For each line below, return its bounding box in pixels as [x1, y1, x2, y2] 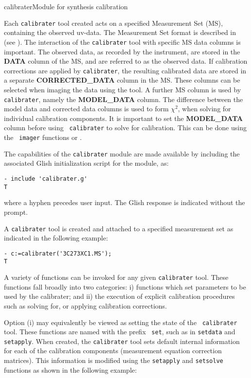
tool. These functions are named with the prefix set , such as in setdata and [4, 326, 235, 337]
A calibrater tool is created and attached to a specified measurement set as [4, 223, 234, 233]
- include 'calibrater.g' [4, 175, 87, 182]
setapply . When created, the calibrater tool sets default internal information [4, 336, 240, 346]
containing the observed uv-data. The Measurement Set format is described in [4, 27, 236, 37]
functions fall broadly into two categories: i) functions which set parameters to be [4, 281, 246, 292]
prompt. [4, 206, 28, 217]
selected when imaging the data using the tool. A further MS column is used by [4, 84, 241, 94]
